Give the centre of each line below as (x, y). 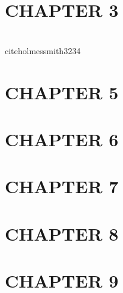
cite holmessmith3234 (43, 50)
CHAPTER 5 (62, 92)
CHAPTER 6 (62, 139)
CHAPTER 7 (62, 186)
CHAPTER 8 (62, 233)
